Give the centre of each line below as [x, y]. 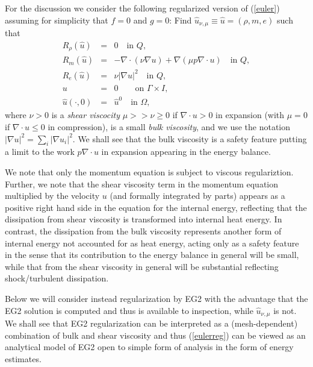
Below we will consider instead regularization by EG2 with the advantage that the [156, 298]
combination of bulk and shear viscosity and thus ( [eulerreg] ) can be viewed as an [155, 335]
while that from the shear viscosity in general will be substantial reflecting [142, 266]
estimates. [23, 358]
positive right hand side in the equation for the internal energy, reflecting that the [156, 207]
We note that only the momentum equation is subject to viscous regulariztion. [149, 172]
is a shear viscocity [85, 115]
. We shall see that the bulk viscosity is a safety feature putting [190, 138]
